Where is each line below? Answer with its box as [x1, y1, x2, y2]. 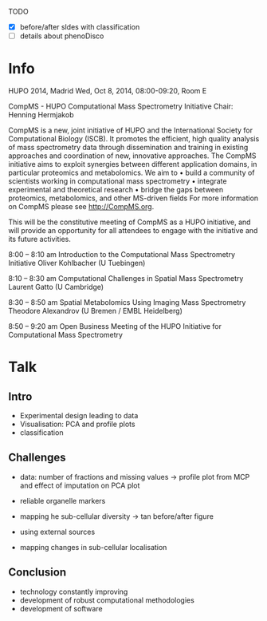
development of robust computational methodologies [19, 595, 195, 605]
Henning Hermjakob [8, 110, 74, 120]
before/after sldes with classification [19, 22, 140, 31]
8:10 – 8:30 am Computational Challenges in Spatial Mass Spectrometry [8, 274, 244, 283]
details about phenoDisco [19, 31, 104, 41]
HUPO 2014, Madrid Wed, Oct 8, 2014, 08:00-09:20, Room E [8, 86, 207, 96]
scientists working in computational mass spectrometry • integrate [8, 176, 227, 186]
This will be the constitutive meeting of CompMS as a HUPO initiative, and [8, 217, 251, 227]
